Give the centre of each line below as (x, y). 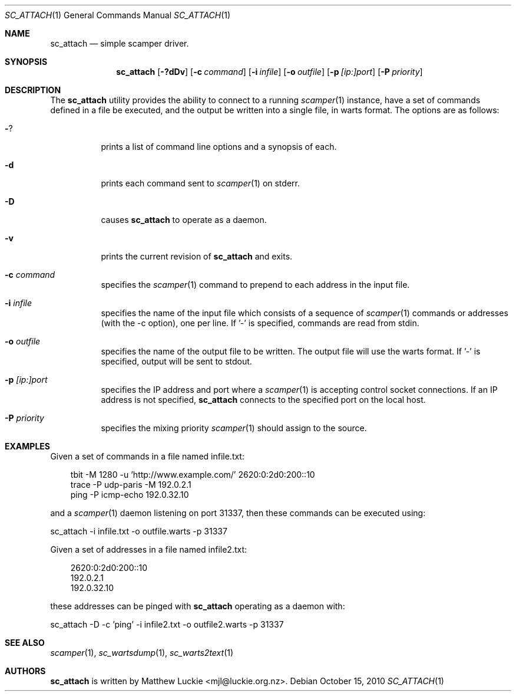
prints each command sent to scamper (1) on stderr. (200, 183)
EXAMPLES (27, 446)
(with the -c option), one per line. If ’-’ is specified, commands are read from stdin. (260, 323)
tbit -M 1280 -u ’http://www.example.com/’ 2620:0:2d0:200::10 (193, 475)
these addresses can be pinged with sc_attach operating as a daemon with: (198, 606)
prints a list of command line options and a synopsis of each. (219, 147)
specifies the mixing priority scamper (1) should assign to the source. (234, 428)
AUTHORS (25, 671)
